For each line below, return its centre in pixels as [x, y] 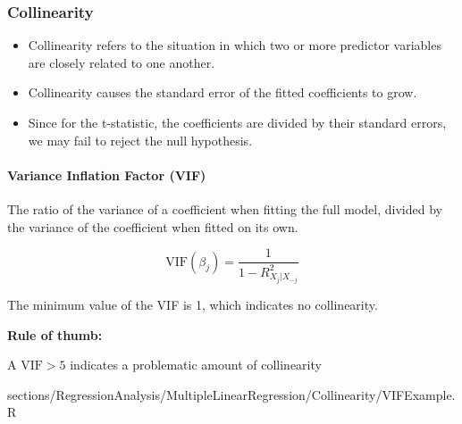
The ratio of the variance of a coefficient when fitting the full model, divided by [225, 208]
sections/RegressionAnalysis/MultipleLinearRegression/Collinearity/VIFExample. [231, 394]
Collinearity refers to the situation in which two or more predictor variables [235, 45]
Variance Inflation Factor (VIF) [107, 175]
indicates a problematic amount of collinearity [196, 365]
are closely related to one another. [122, 62]
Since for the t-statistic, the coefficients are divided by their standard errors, [237, 122]
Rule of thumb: [55, 334]
